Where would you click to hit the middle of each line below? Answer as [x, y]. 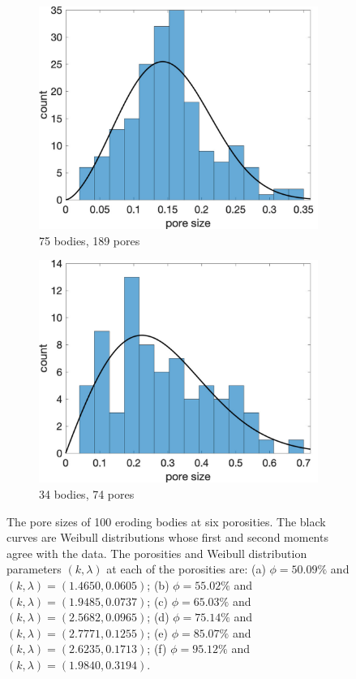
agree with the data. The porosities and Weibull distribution [157, 553]
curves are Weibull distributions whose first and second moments [167, 537]
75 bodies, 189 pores [90, 240]
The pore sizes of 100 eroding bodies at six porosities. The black [166, 521]
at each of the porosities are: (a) [186, 569]
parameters [34, 569]
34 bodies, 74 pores [87, 494]
